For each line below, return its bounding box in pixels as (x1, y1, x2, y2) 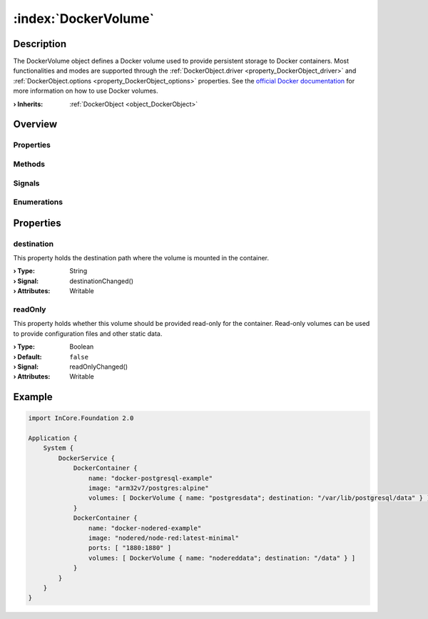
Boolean (69, 342, 94, 351)
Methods (13, 159, 46, 169)
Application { (28, 434, 78, 442)
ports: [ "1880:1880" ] (88, 544, 171, 552)
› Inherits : (13, 100, 44, 108)
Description (13, 38, 67, 50)
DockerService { (58, 454, 116, 462)
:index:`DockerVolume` (13, 11, 155, 26)
